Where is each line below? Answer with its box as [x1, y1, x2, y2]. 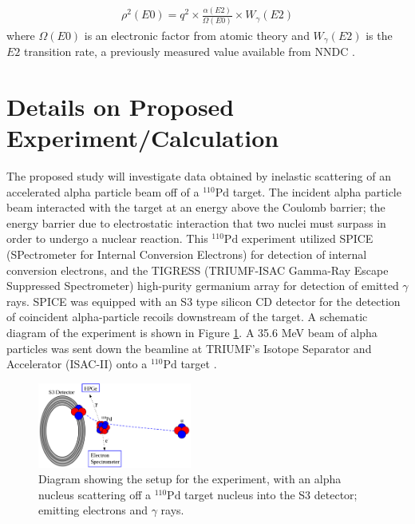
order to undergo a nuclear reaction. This [6, 230, 208, 247]
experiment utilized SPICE [241, 230, 373, 247]
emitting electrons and [38, 502, 148, 518]
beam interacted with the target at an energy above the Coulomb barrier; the [6, 199, 385, 216]
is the [366, 26, 393, 43]
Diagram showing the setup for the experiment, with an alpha [38, 470, 342, 487]
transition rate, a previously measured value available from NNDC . [24, 43, 355, 60]
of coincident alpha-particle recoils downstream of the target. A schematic [6, 308, 368, 325]
